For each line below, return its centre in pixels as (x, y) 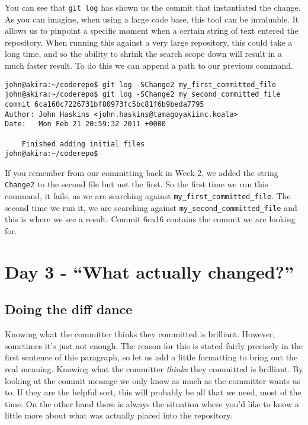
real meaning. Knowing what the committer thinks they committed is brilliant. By (154, 368)
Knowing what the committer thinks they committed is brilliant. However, (140, 334)
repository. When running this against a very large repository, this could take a (149, 42)
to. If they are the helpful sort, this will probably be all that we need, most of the (153, 392)
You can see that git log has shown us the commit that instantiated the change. (153, 7)
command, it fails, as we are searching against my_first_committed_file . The (148, 196)
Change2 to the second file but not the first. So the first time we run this (137, 184)
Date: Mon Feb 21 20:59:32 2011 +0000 (86, 124)
